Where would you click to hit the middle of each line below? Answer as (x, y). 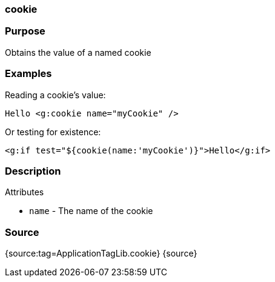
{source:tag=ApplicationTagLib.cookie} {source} (101, 253)
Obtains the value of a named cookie (78, 52)
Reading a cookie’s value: (55, 95)
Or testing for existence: (53, 132)
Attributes (25, 192)
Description (33, 171)
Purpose (25, 31)
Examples (28, 74)
